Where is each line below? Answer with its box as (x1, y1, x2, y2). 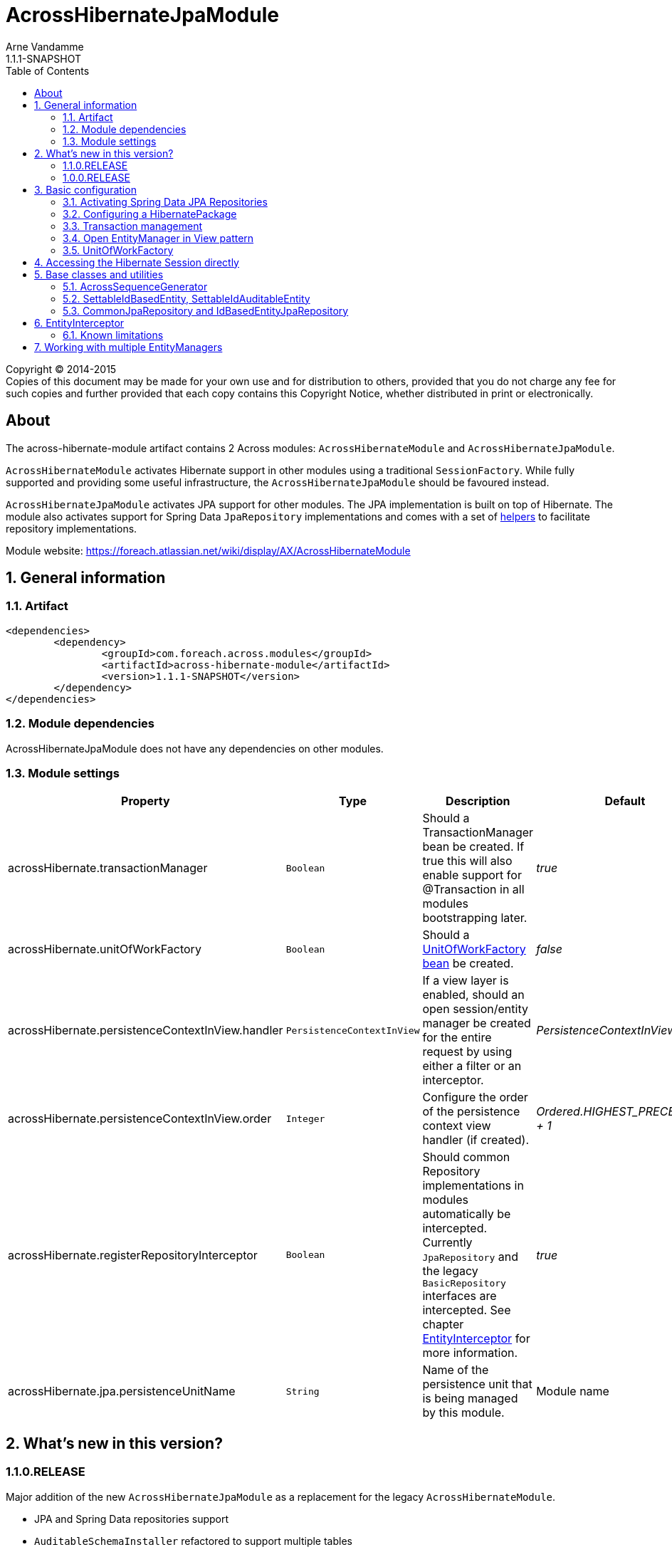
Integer (285, 1113, 325, 1124)
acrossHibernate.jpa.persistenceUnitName (8, 1384, 236, 1399)
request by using (422, 1044, 513, 1059)
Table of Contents (6, 64, 90, 77)
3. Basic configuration (34, 183, 137, 196)
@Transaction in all (422, 882, 525, 897)
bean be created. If (422, 839, 525, 854)
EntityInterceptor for (422, 1331, 530, 1346)
